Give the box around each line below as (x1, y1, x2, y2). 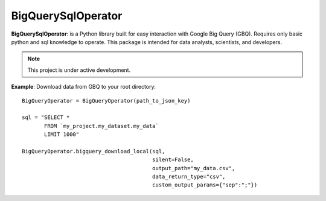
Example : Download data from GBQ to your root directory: (11, 83, 156, 91)
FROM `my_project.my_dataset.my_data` (44, 123, 159, 129)
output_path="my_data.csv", (152, 165, 235, 171)
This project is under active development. (27, 66, 131, 74)
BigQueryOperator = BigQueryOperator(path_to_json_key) (22, 97, 191, 104)
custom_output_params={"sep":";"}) (152, 182, 258, 188)
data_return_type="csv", (152, 173, 226, 180)
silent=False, (152, 156, 194, 163)
